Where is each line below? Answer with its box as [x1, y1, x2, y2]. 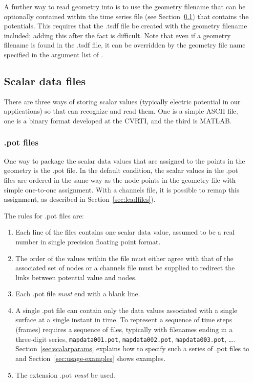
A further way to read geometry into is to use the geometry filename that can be [4, 1, 246, 11]
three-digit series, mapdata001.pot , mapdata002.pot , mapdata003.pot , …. [15, 334, 235, 344]
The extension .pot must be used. [15, 369, 115, 380]
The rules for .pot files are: [4, 210, 84, 220]
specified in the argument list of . [4, 49, 103, 59]
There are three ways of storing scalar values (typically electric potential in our [4, 96, 241, 106]
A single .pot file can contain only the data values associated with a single [15, 305, 237, 315]
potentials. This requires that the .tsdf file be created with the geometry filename [4, 21, 247, 31]
